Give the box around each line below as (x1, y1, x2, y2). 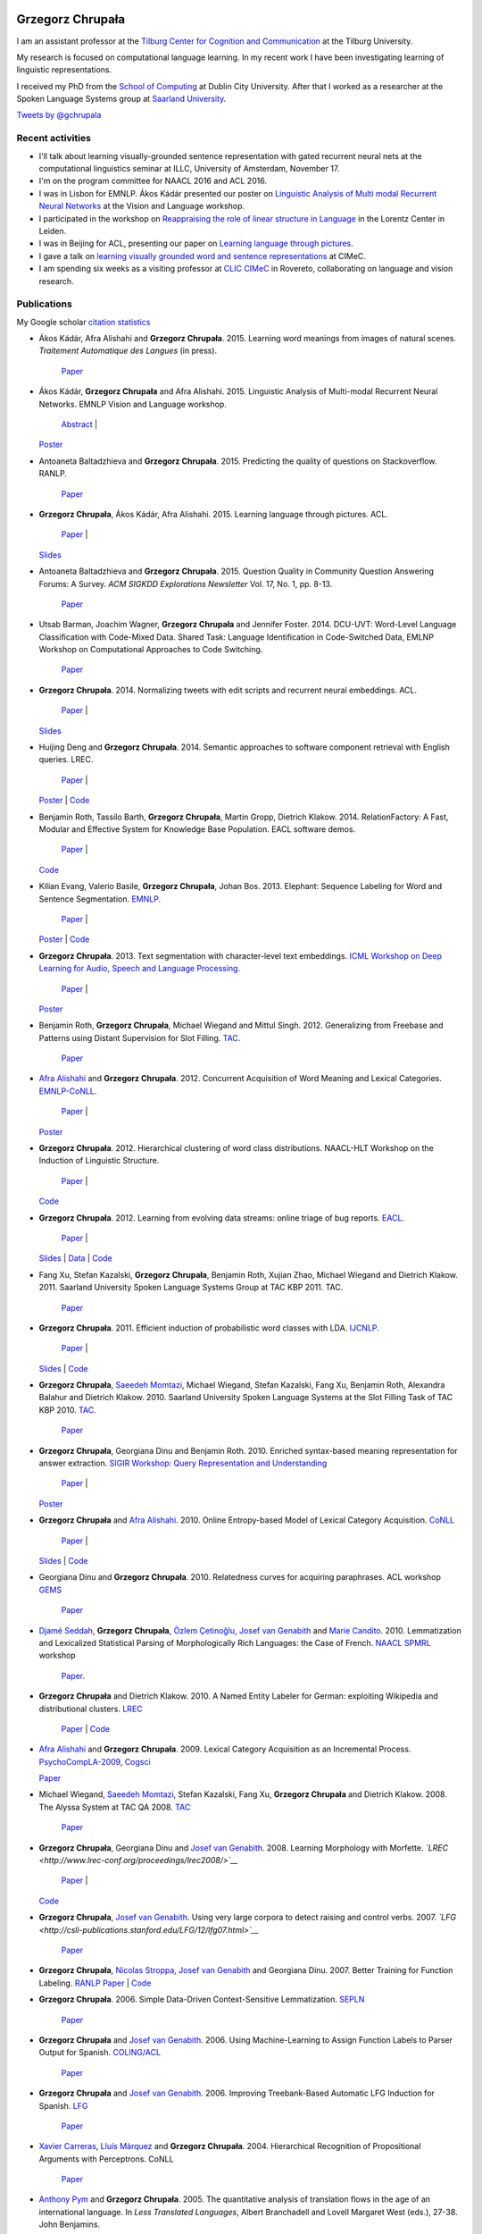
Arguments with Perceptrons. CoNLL (38, 2154, 174, 2164)
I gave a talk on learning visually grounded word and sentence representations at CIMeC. (38, 250, 366, 261)
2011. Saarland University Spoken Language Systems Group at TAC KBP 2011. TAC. (38, 1282, 344, 1293)
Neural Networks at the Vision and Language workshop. (38, 201, 245, 212)
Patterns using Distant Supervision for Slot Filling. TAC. (38, 1032, 241, 1043)
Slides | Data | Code (38, 1253, 112, 1264)
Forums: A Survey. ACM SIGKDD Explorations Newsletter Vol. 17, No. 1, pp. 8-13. (38, 578, 333, 589)
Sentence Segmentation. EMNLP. (38, 894, 161, 904)
